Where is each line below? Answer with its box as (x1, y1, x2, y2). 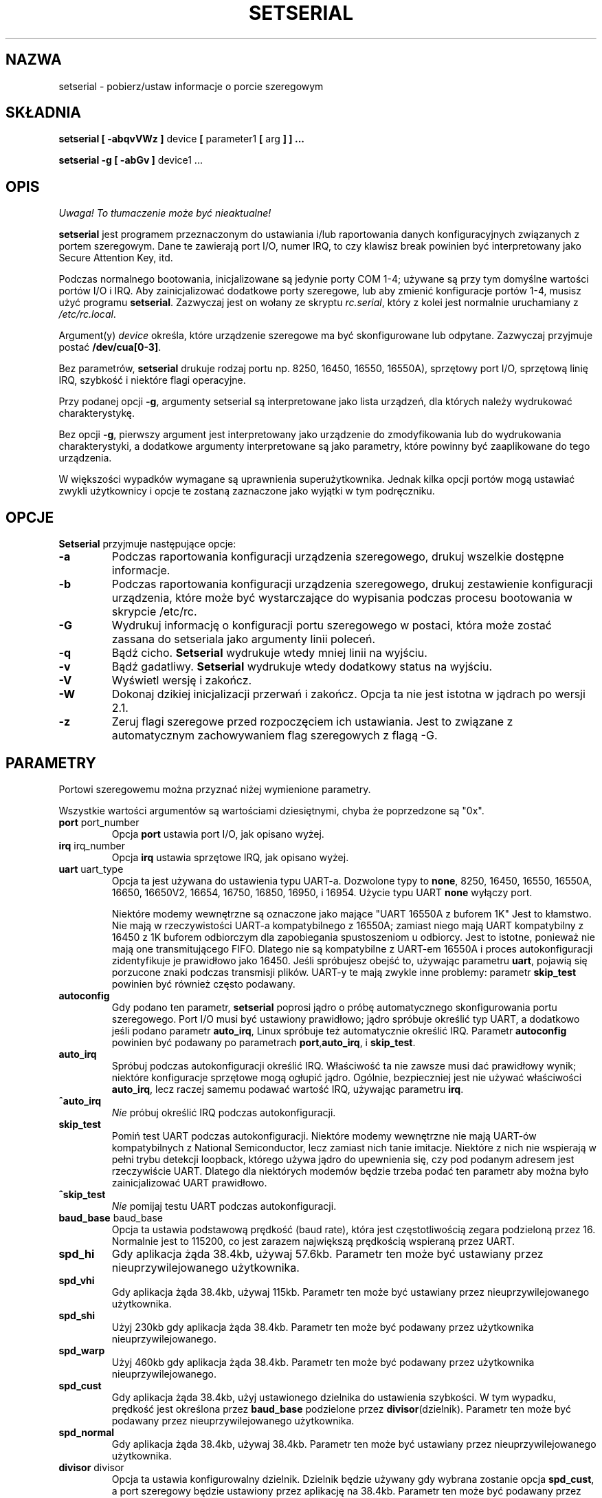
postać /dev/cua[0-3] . (58, 341, 161, 354)
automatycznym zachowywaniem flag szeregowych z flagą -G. (111, 728, 438, 743)
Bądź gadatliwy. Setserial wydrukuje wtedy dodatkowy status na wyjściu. (111, 660, 493, 674)
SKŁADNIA (5, 104, 81, 122)
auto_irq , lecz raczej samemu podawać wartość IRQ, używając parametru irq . (111, 1083, 464, 1095)
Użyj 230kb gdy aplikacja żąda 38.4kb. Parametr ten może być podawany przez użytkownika (111, 1321, 534, 1333)
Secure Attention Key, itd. (58, 252, 173, 264)
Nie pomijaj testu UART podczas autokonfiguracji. (111, 1200, 337, 1212)
